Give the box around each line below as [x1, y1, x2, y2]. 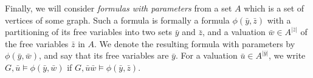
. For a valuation [175, 49, 238, 62]
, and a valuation [202, 25, 266, 38]
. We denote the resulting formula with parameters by [94, 37, 295, 50]
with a [267, 13, 291, 26]
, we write [269, 49, 306, 62]
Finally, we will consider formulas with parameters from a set [5, 2, 232, 14]
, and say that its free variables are [38, 49, 169, 62]
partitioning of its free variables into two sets [5, 25, 172, 38]
